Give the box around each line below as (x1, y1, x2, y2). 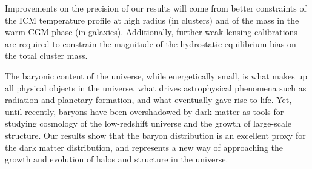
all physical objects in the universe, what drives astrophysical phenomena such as (5, 81, 307, 94)
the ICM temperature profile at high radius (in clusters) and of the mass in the (5, 13, 299, 26)
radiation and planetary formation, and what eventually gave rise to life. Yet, (5, 93, 292, 106)
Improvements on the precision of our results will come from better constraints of (5, 2, 307, 14)
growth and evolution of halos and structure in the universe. (5, 153, 228, 165)
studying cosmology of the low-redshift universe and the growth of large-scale (5, 117, 292, 130)
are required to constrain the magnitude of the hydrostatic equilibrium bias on (5, 37, 296, 50)
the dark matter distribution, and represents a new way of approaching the (5, 141, 283, 153)
